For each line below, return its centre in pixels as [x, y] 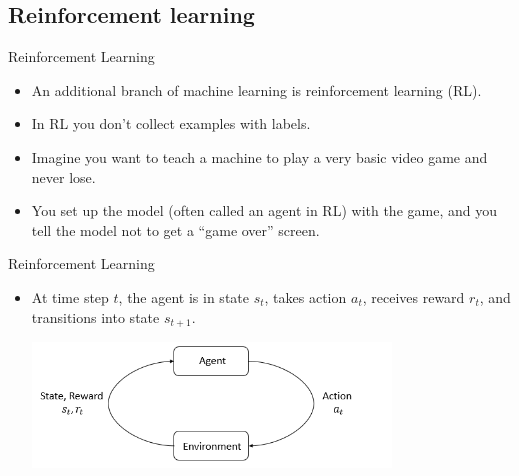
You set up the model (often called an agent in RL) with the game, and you [264, 210]
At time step [70, 296]
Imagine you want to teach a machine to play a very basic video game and [259, 156]
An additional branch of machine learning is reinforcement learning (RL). [256, 89]
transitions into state [95, 316]
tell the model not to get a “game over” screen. [175, 229]
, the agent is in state [183, 296]
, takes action [305, 296]
